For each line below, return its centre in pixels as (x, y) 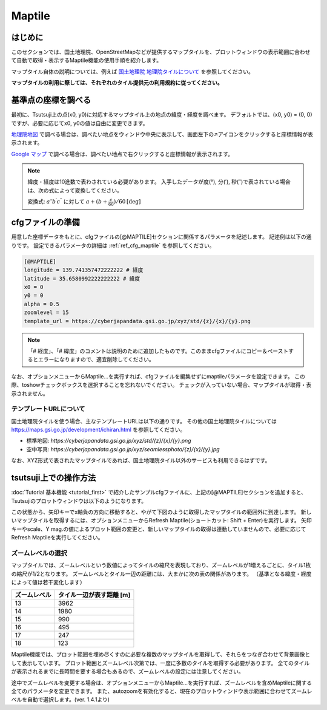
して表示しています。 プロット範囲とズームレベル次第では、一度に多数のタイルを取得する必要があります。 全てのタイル (160, 663)
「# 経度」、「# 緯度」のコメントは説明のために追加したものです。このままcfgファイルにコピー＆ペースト (158, 351)
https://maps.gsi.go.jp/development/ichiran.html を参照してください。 (98, 430)
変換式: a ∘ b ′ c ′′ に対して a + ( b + (68, 201)
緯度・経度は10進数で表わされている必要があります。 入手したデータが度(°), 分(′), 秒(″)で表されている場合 (159, 182)
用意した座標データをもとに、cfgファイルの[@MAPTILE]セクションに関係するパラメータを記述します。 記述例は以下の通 (161, 237)
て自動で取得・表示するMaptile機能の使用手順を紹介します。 (87, 60)
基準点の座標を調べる (51, 100)
